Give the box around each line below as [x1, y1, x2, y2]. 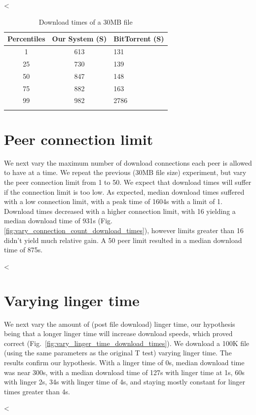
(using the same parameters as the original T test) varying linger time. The [4, 347, 232, 358]
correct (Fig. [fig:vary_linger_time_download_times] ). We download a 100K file [4, 338, 250, 348]
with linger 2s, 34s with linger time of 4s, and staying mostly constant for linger [4, 377, 246, 387]
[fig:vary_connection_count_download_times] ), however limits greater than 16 [4, 225, 244, 236]
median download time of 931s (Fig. [4, 215, 112, 226]
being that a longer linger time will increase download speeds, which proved [4, 328, 233, 339]
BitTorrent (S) [113, 34, 164, 44]
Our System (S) [52, 34, 107, 44]
